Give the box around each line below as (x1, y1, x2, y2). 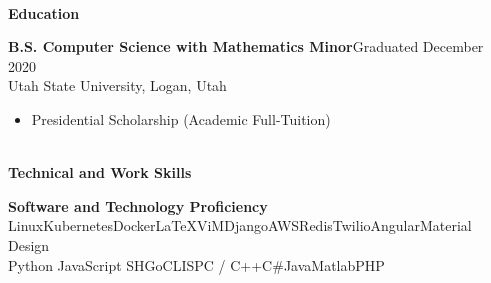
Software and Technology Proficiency (8, 195, 268, 216)
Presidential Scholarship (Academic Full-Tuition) (31, 108, 331, 129)
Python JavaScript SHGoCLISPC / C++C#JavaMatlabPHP (8, 254, 385, 275)
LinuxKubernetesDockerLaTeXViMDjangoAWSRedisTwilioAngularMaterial (8, 215, 472, 236)
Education (8, 2, 80, 23)
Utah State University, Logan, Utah (8, 75, 227, 96)
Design (8, 234, 50, 255)
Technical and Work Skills (8, 162, 192, 183)
